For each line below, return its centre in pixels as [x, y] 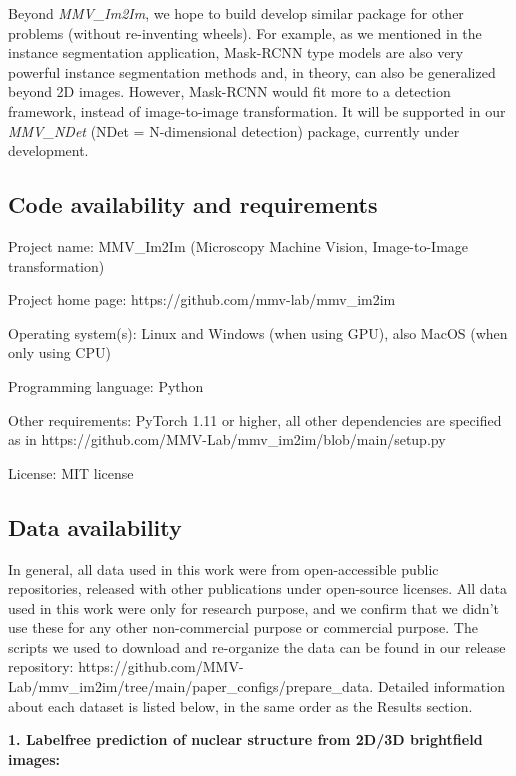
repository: [41, 666]
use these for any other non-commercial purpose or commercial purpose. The [243, 627]
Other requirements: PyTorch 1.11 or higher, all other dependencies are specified [255, 419]
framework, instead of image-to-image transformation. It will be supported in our [257, 110]
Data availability [95, 526]
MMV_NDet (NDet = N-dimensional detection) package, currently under [234, 130]
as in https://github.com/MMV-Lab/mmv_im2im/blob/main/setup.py [227, 439]
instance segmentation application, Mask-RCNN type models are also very [236, 52]
